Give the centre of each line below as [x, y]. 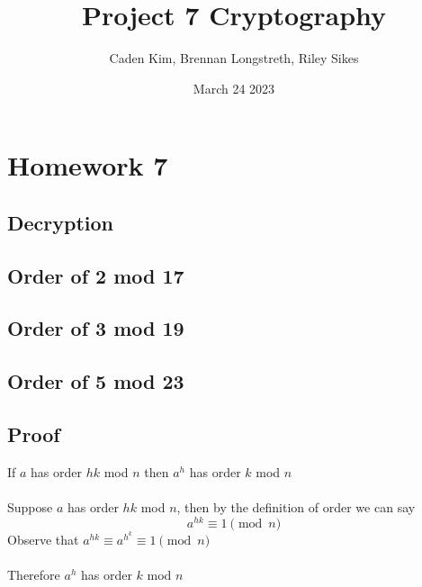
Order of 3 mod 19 [96, 328]
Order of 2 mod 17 [96, 275]
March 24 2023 [234, 88]
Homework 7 [88, 165]
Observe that [43, 539]
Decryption [61, 222]
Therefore [34, 574]
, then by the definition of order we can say [296, 507]
